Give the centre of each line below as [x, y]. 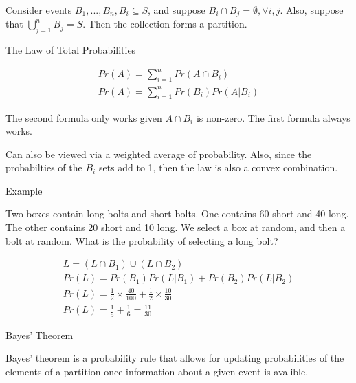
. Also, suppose [312, 10]
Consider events [39, 10]
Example [24, 190]
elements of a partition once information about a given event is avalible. [157, 371]
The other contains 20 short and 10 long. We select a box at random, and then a [176, 227]
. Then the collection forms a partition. [165, 24]
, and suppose [177, 10]
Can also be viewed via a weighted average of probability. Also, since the [159, 154]
